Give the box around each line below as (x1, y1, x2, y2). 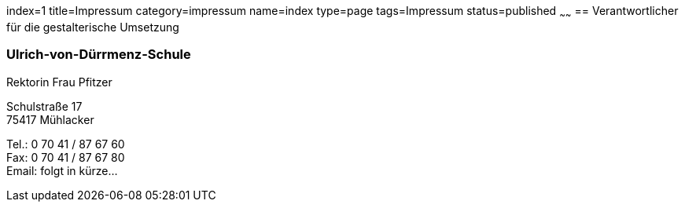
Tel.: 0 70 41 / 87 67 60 (6, 137, 125, 151)
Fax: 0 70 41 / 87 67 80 (6, 150, 125, 164)
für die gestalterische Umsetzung (6, 20, 179, 34)
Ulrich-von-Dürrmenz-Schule (6, 46, 191, 63)
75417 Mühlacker (6, 112, 94, 126)
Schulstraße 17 (6, 99, 83, 113)
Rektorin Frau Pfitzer (6, 75, 112, 89)
